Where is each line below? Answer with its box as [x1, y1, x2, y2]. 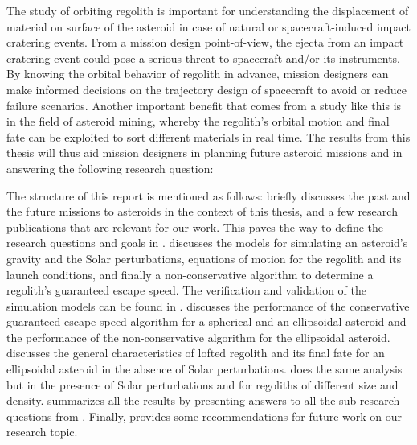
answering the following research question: [6, 159, 214, 176]
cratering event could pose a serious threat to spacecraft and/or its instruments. [6, 49, 401, 66]
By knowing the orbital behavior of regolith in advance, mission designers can [6, 65, 389, 82]
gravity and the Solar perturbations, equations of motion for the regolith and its [6, 249, 402, 266]
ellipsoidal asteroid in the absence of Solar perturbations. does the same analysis [6, 361, 403, 377]
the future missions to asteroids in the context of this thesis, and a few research [6, 203, 398, 220]
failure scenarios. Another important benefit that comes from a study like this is [6, 97, 402, 113]
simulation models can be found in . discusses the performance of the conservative [6, 297, 410, 314]
